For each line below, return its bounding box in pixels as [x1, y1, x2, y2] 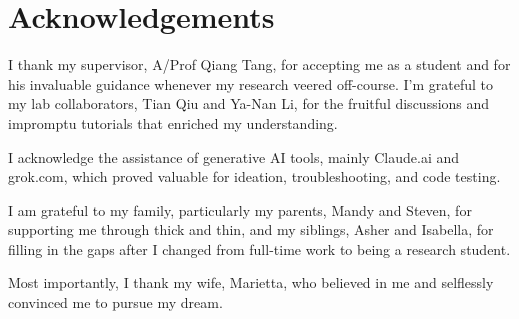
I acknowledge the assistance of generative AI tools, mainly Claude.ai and [8, 146, 460, 167]
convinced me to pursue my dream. [8, 292, 223, 313]
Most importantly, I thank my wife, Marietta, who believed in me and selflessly [8, 272, 494, 293]
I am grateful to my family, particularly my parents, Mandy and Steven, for [8, 199, 472, 220]
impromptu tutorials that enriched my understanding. [8, 112, 338, 133]
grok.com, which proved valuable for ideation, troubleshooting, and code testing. [8, 166, 501, 187]
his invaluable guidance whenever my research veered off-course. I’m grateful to [8, 73, 493, 94]
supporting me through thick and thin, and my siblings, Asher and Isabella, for [8, 219, 494, 240]
